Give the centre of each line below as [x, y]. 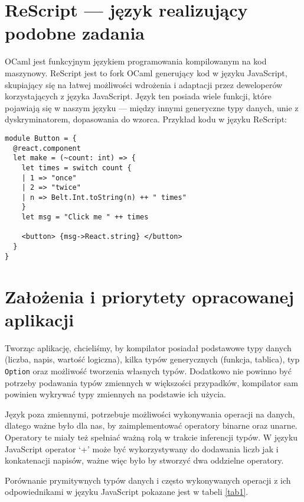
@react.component [47, 148]
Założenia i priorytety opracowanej [150, 296]
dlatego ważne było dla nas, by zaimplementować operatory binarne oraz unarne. [151, 425]
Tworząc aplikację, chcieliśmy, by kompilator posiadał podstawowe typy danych [148, 347]
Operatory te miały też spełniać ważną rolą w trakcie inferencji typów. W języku [151, 437]
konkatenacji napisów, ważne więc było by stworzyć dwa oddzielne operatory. [144, 460]
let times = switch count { [76, 168]
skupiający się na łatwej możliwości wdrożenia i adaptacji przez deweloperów [144, 84]
